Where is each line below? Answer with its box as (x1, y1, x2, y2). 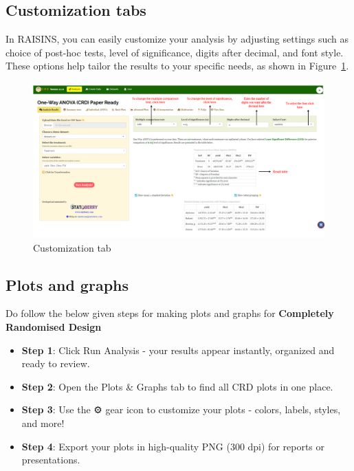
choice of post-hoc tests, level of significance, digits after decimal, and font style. (5, 45, 344, 59)
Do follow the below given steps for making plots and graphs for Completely (5, 306, 334, 320)
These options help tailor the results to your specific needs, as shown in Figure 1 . (5, 58, 349, 73)
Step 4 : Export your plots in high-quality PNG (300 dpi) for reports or (21, 439, 325, 453)
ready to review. (21, 356, 90, 371)
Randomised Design (5, 320, 102, 334)
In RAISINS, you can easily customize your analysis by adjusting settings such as (5, 32, 349, 46)
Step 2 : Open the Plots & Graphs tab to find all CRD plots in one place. (21, 379, 333, 393)
